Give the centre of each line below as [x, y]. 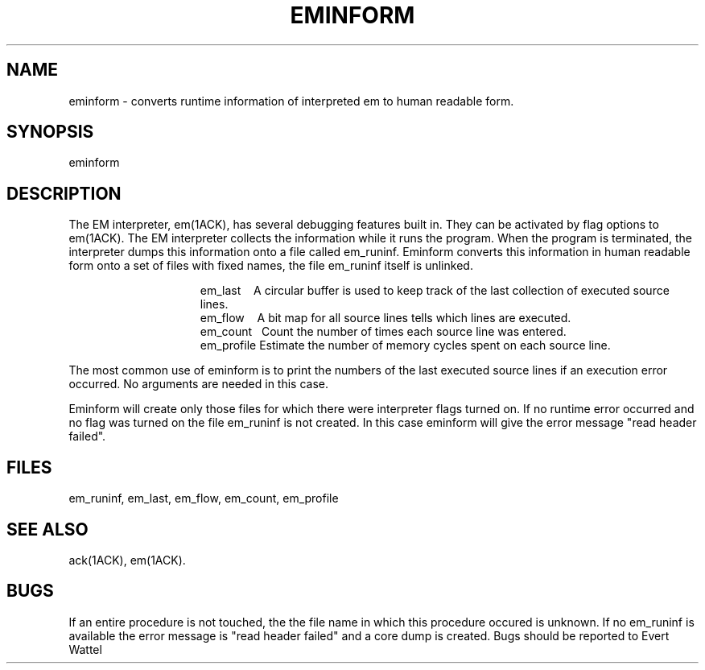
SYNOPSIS [50, 132]
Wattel [85, 649]
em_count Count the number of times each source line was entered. [383, 332]
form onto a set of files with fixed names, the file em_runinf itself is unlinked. [271, 266]
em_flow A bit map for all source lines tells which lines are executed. [385, 318]
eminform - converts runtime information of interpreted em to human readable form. [291, 101]
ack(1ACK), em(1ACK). [127, 560]
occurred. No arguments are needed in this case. [198, 384]
